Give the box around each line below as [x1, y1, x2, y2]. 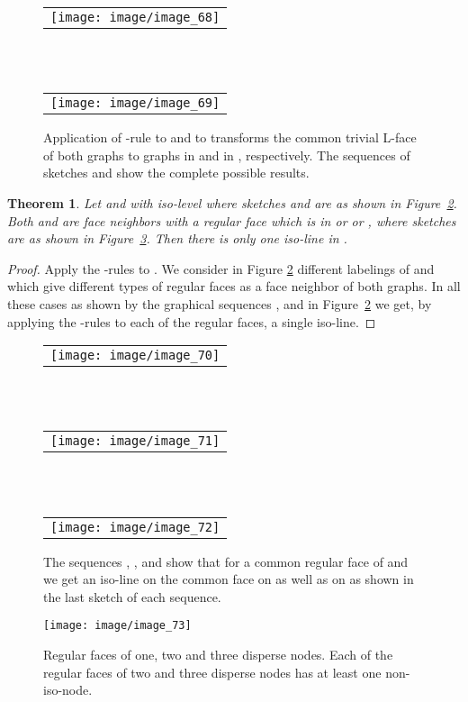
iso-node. [43, 680, 93, 699]
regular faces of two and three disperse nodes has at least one [43, 662, 382, 681]
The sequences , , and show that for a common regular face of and [43, 552, 409, 570]
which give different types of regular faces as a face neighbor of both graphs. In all [7, 277, 461, 296]
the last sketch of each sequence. [43, 587, 221, 606]
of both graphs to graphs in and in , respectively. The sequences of [43, 145, 410, 164]
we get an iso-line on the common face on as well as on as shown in [43, 570, 414, 588]
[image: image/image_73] [43, 619, 192, 633]
